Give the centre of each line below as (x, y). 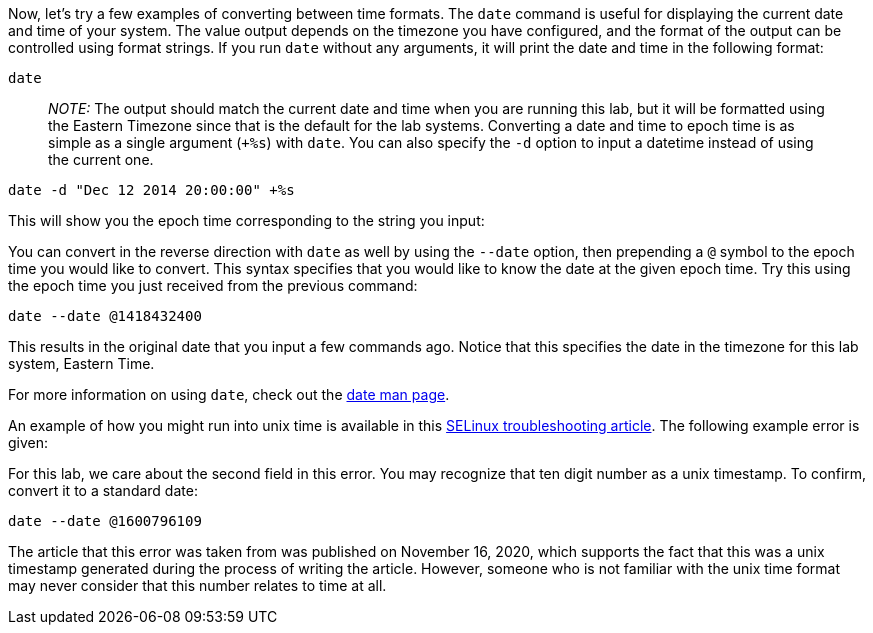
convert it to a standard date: (103, 490)
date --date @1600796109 (105, 521)
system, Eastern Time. (81, 363)
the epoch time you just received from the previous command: (213, 285)
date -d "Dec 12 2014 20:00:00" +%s (151, 190)
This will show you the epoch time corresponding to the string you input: (246, 220)
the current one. (101, 159)
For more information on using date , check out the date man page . (229, 394)
